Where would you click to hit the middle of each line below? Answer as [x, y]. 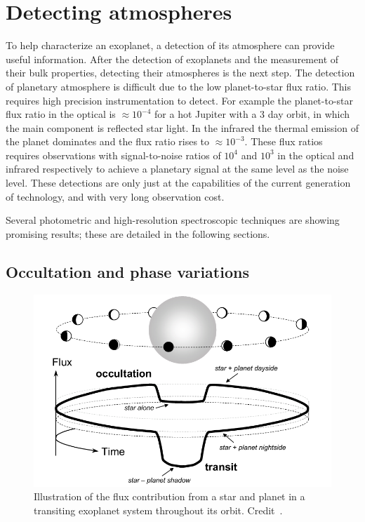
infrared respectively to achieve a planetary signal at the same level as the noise [177, 169]
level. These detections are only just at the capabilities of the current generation [178, 183]
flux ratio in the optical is [61, 114]
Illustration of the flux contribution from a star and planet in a [170, 496]
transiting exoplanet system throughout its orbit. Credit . [158, 510]
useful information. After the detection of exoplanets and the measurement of [172, 59]
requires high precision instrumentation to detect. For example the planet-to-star [180, 100]
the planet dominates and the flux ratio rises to [108, 141]
